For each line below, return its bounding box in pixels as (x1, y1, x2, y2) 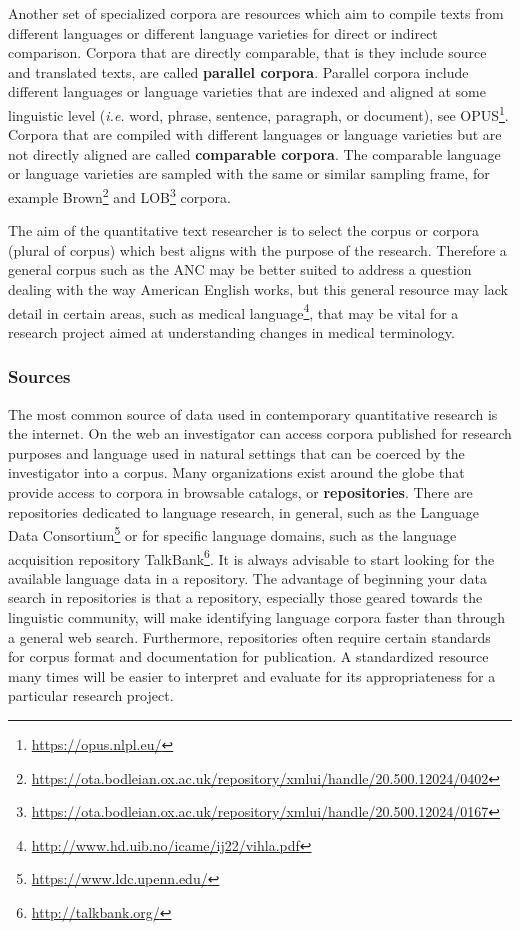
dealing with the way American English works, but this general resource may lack (8, 279, 509, 300)
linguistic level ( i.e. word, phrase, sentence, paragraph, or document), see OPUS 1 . (8, 101, 509, 125)
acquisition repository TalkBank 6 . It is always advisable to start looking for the (8, 545, 495, 569)
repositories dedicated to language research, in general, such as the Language (8, 501, 479, 522)
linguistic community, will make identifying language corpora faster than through (8, 606, 505, 627)
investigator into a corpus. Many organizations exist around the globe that (8, 462, 465, 483)
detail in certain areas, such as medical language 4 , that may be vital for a (8, 299, 459, 323)
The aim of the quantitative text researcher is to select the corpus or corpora (8, 220, 480, 241)
